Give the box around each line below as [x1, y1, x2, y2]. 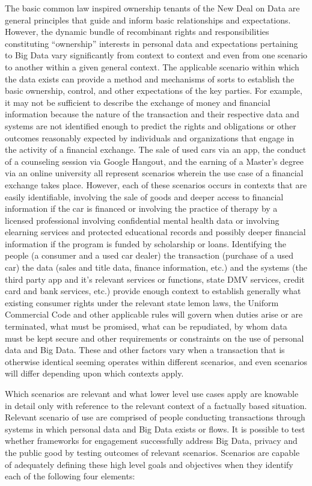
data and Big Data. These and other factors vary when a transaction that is [5, 343, 285, 356]
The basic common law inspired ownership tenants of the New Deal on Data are [5, 2, 300, 14]
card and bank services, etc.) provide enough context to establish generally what [5, 285, 301, 297]
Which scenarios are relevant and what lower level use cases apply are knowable [5, 387, 299, 399]
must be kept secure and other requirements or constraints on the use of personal [5, 331, 304, 344]
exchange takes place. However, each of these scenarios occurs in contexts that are [5, 178, 307, 191]
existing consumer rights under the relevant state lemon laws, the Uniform [5, 296, 279, 309]
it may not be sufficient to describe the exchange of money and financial [5, 96, 271, 108]
